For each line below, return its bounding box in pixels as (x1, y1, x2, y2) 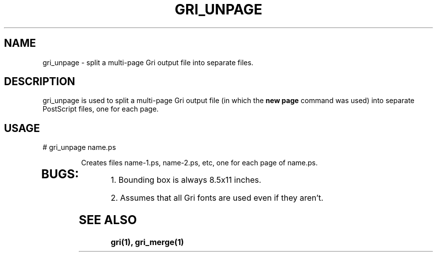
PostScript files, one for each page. (42, 105, 159, 114)
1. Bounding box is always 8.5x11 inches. (110, 175, 261, 185)
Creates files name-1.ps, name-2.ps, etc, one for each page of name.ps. (81, 158, 318, 167)
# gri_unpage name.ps (42, 143, 116, 152)
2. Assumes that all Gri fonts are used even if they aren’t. (110, 193, 324, 203)
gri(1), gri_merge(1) (110, 237, 184, 248)
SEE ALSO (79, 213, 137, 228)
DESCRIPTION (4, 75, 75, 88)
